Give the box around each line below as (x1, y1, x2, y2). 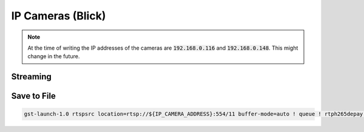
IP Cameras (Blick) (11, 9, 106, 22)
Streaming (11, 71, 52, 82)
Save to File (11, 91, 56, 101)
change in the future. (27, 53, 80, 60)
